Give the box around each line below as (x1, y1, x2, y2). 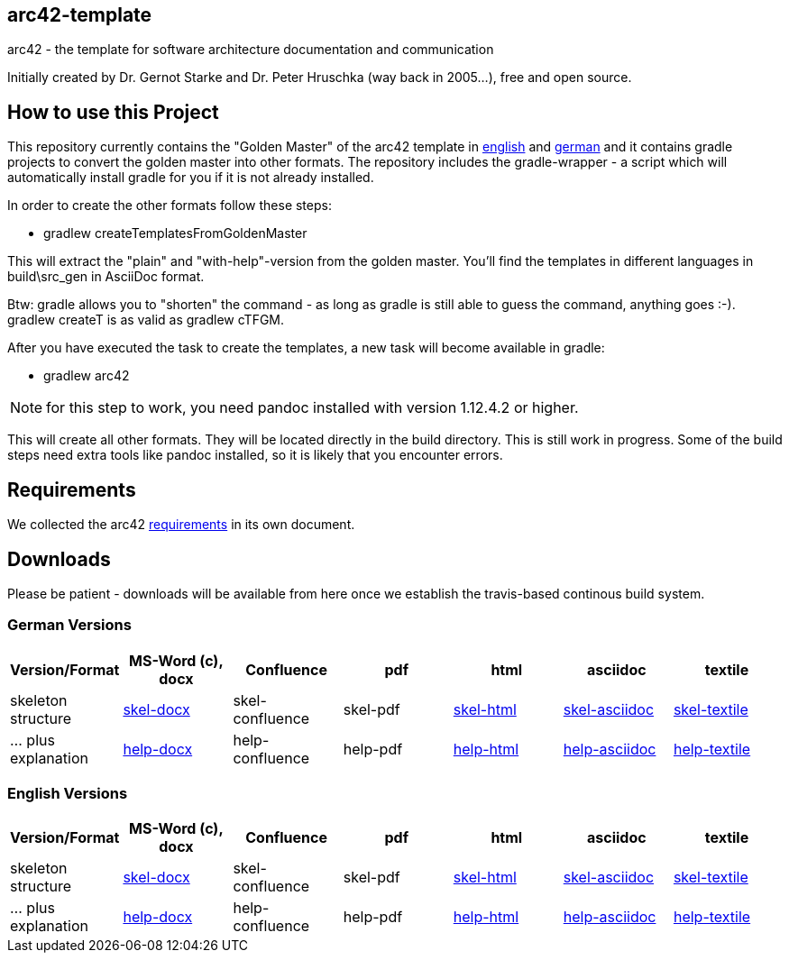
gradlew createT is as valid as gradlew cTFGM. (7, 312, 285, 328)
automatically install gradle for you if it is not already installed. (7, 169, 374, 186)
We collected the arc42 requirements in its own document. (7, 517, 355, 533)
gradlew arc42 (43, 368, 130, 384)
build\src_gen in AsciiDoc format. (7, 269, 205, 285)
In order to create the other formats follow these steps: (7, 197, 332, 214)
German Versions (7, 616, 132, 635)
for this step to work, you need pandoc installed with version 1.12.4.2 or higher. (46, 398, 579, 417)
